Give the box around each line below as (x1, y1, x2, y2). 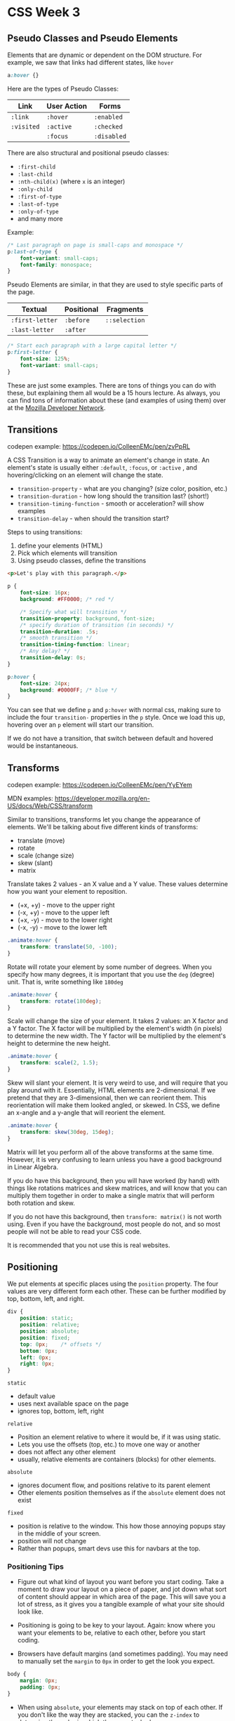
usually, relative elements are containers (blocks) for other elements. (17, 1455, 216, 1464)
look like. (17, 1607, 43, 1616)
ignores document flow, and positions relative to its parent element (17, 1481, 210, 1489)
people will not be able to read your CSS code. (7, 1227, 142, 1236)
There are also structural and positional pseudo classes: (7, 148, 170, 157)
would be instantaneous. (7, 741, 79, 750)
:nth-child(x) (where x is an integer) (17, 177, 126, 185)
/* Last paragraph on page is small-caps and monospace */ (7, 242, 184, 249)
